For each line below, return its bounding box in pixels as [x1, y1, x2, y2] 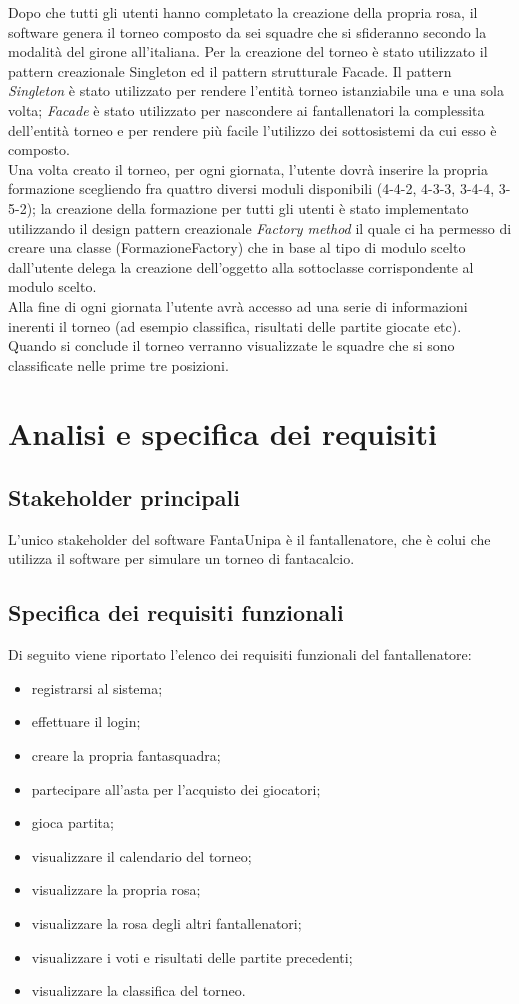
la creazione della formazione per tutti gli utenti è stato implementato [40, 197, 469, 218]
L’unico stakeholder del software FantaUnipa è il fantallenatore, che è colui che [8, 528, 491, 549]
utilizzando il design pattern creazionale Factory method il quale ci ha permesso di [8, 217, 512, 238]
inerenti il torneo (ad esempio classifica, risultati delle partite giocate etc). [8, 315, 462, 336]
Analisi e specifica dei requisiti [8, 413, 437, 454]
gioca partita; [31, 812, 114, 833]
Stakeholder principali [8, 482, 240, 513]
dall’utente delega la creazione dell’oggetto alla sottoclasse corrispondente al [8, 256, 474, 277]
